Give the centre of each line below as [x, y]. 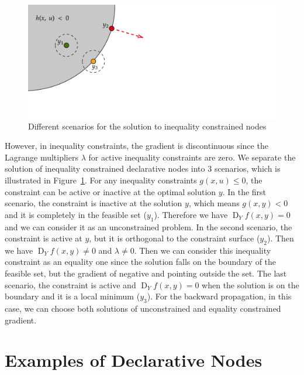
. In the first [244, 191]
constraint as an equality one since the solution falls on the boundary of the [141, 262]
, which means [214, 203]
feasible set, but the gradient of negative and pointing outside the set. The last [146, 273]
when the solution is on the [251, 284]
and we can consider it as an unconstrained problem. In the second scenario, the [148, 226]
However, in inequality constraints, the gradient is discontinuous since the [137, 146]
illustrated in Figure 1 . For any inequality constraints [101, 180]
